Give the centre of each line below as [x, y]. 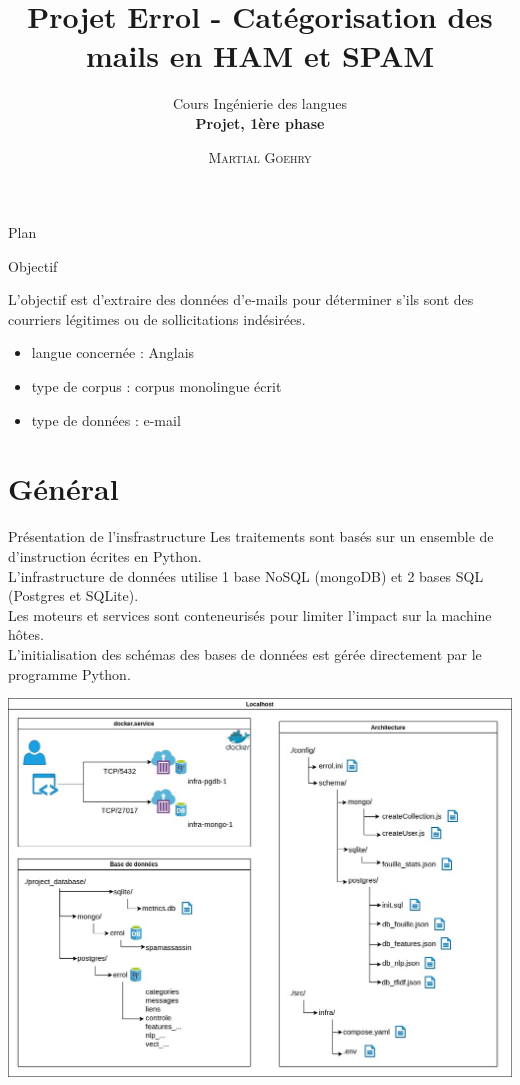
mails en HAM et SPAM [260, 55]
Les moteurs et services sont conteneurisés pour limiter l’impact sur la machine [250, 614]
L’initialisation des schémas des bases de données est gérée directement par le [245, 653]
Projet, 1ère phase [260, 122]
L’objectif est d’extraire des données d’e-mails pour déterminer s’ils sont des [241, 299]
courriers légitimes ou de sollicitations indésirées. [157, 318]
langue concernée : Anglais [113, 352]
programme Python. [69, 673]
